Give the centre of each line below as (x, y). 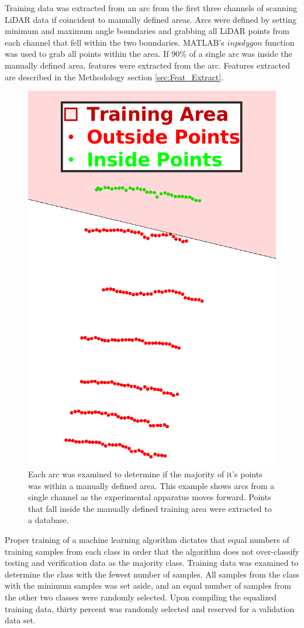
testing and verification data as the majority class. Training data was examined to (152, 563)
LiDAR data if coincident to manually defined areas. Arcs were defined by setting (151, 19)
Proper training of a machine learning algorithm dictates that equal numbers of (147, 540)
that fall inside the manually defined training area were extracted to (150, 508)
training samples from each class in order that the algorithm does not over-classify (152, 551)
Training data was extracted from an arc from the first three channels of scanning (151, 8)
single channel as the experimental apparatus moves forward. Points (150, 497)
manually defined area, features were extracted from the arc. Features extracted (147, 65)
